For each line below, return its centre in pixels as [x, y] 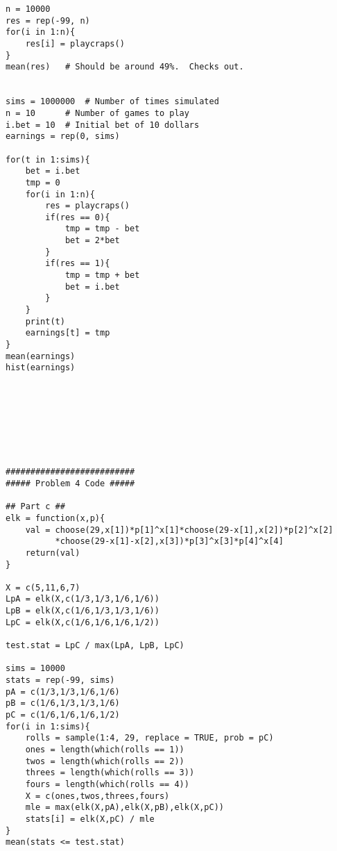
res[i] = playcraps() [75, 43]
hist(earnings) [41, 368]
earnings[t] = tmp [68, 333]
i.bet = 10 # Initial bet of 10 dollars [103, 125]
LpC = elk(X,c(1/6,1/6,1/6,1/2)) [83, 622]
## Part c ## [35, 507]
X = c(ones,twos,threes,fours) [97, 796]
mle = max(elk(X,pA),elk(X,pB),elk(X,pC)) [124, 808]
